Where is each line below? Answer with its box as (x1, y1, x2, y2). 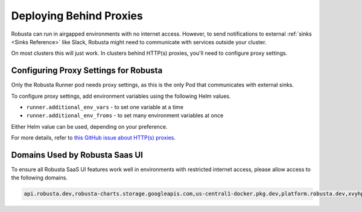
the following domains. (11, 174, 68, 181)
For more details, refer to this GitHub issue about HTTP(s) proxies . (11, 134, 176, 141)
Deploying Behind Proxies (11, 9, 143, 22)
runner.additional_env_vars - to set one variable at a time (26, 103, 184, 111)
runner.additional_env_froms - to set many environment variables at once (26, 112, 224, 119)
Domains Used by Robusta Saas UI (11, 150, 143, 160)
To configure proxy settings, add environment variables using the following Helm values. (11, 92, 231, 100)
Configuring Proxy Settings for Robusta (11, 65, 163, 75)
